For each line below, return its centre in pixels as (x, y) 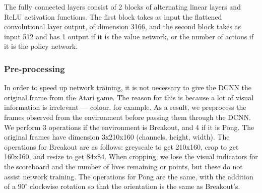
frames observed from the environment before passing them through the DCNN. (127, 117)
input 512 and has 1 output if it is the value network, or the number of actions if (129, 36)
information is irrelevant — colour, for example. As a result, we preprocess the (125, 107)
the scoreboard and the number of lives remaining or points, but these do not (123, 166)
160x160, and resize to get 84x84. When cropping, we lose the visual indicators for (131, 156)
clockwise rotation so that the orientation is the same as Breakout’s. (135, 186)
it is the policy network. (41, 46)
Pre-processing (35, 68)
